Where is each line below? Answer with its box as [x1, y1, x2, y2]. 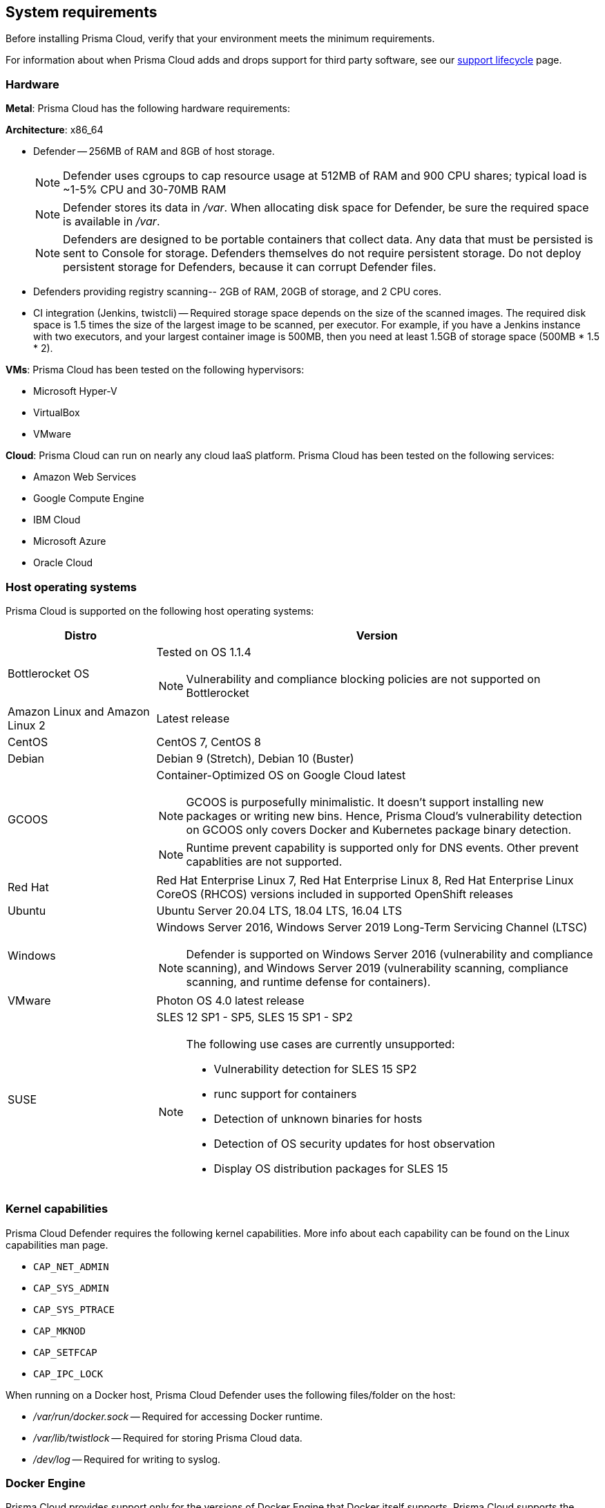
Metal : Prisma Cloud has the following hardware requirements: [6, 102, 291, 115]
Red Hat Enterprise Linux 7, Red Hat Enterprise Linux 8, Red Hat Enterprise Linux [156, 873, 574, 887]
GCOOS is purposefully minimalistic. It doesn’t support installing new [186, 794, 544, 809]
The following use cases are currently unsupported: [186, 1036, 455, 1051]
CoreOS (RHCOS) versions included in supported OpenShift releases [156, 886, 514, 901]
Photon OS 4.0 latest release [156, 993, 305, 1007]
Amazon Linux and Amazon [8, 704, 150, 718]
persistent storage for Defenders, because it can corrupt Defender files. [63, 260, 436, 274]
